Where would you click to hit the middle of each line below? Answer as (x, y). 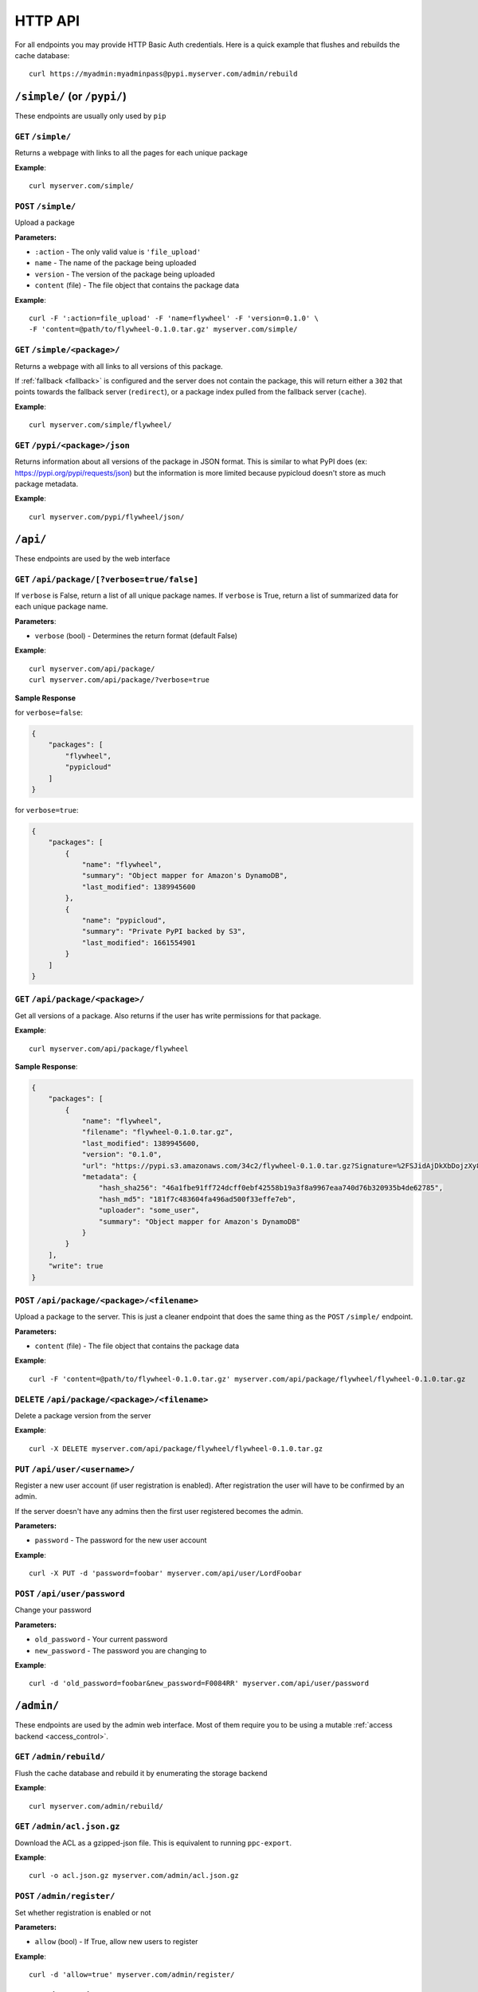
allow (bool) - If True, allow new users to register (116, 1942)
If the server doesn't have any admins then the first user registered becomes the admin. (159, 1511)
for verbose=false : (49, 712)
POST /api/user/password (70, 1594)
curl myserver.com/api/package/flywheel (109, 1049)
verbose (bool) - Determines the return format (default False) (136, 636)
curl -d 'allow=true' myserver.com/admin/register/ (132, 1975)
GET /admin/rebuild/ (60, 1757)
